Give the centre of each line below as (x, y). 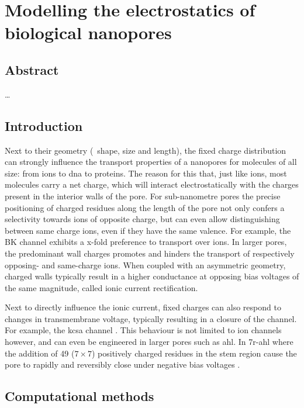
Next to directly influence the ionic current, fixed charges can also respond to (143, 307)
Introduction (44, 125)
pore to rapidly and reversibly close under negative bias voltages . (122, 364)
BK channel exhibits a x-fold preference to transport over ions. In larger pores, (146, 242)
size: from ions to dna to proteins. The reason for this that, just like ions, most (146, 173)
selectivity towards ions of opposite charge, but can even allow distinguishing (142, 219)
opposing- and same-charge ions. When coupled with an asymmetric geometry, (145, 264)
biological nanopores (88, 32)
